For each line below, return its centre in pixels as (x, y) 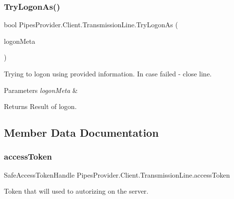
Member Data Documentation (81, 133)
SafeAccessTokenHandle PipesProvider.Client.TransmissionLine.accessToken (117, 174)
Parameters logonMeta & (41, 90)
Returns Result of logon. (40, 106)
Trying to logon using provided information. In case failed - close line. (108, 73)
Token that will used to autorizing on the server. (76, 191)
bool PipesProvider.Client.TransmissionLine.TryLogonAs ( (91, 25)
